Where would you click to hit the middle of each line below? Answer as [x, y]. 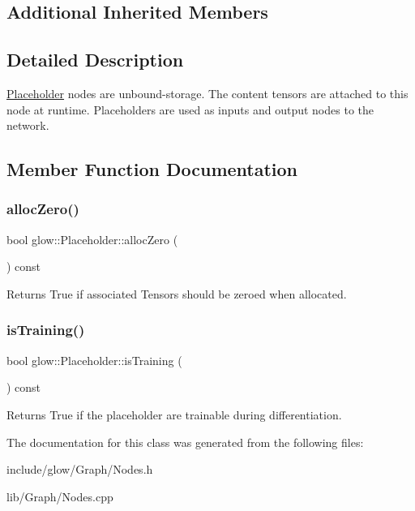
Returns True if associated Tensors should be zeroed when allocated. [177, 293]
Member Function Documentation [152, 169]
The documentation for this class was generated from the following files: [185, 442]
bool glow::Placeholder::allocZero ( [92, 239]
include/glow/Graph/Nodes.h [80, 469]
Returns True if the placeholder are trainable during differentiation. [174, 414]
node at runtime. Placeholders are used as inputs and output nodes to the [190, 109]
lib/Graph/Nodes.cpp [60, 496]
